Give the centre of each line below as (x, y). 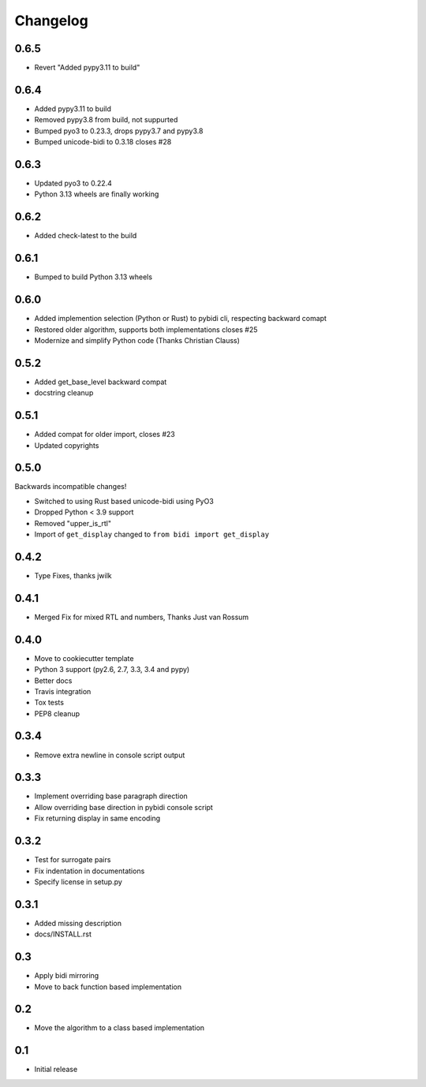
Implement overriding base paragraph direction (111, 796)
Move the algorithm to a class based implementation (120, 1028)
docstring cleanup (64, 393)
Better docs (53, 680)
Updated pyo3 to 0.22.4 (73, 183)
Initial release (56, 1070)
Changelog (51, 21)
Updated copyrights (67, 445)
